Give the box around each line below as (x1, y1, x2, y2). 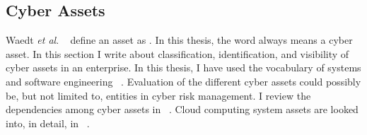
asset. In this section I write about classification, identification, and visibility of (6, 46, 349, 61)
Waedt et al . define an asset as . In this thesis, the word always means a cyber (6, 33, 353, 47)
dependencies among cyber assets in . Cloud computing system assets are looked (6, 102, 359, 117)
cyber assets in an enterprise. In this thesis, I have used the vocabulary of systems (6, 60, 361, 75)
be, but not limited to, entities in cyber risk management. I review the (6, 88, 311, 102)
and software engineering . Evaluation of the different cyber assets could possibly (6, 74, 361, 88)
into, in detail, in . (6, 115, 90, 130)
